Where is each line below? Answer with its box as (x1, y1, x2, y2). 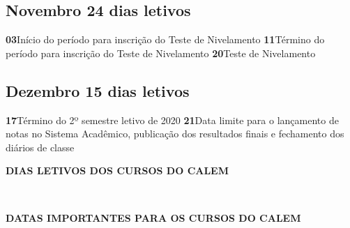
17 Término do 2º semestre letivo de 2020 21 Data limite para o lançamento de (6, 112, 339, 127)
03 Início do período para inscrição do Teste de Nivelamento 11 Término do (6, 32, 325, 47)
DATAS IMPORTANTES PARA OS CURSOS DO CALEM (6, 210, 301, 225)
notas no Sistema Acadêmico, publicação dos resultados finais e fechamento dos (6, 126, 344, 141)
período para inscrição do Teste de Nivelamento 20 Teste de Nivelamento (6, 45, 316, 60)
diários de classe (6, 139, 75, 154)
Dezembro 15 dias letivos (6, 79, 190, 101)
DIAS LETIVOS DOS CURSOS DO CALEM (6, 163, 229, 178)
